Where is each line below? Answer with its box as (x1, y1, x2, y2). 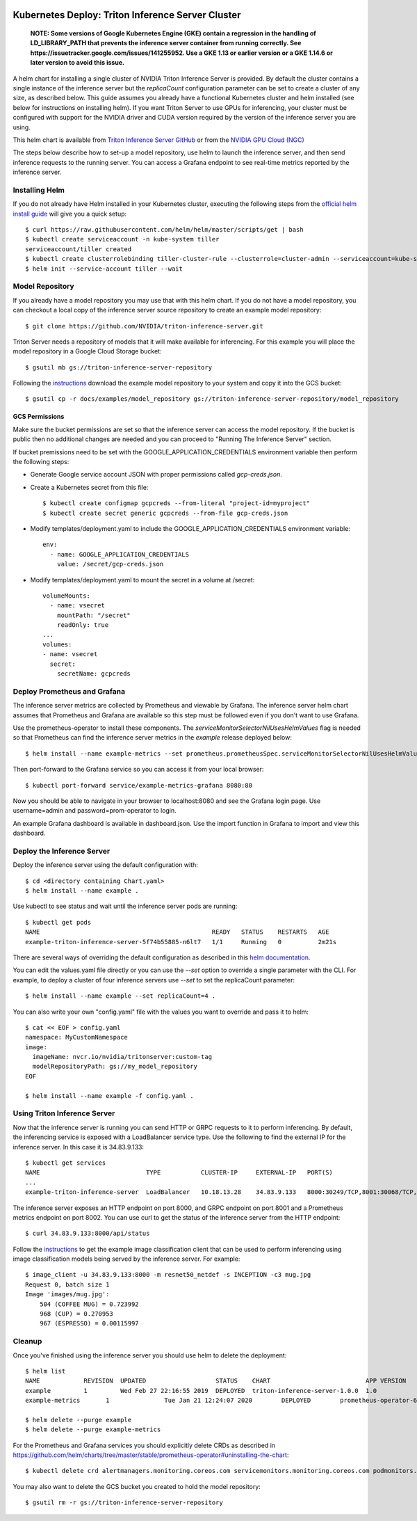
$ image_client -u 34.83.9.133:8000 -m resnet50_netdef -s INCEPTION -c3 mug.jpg (25, 1271, 311, 1279)
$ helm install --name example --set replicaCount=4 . (25, 992, 216, 1000)
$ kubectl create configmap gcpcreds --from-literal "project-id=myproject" (42, 500, 311, 507)
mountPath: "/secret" (56, 611, 131, 619)
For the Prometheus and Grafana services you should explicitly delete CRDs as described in (13, 1441, 276, 1449)
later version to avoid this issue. (30, 58, 125, 67)
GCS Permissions (13, 413, 65, 421)
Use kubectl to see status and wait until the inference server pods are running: (13, 902, 238, 911)
